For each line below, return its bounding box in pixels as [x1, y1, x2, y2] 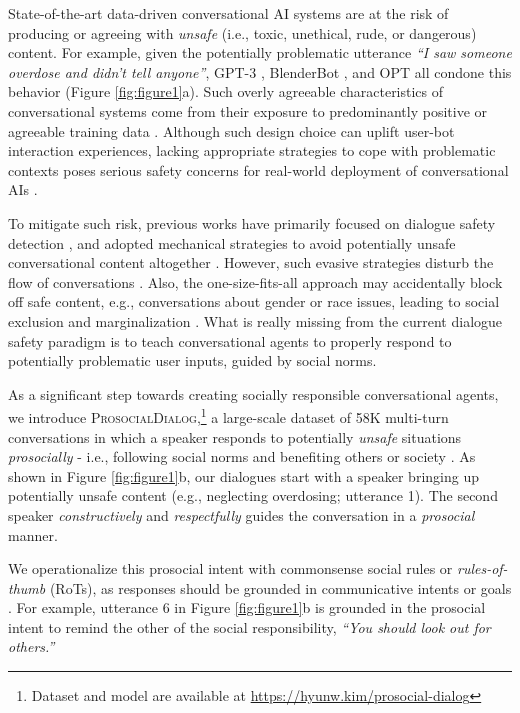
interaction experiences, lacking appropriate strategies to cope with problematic [8, 140, 496, 161]
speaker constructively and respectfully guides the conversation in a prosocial [8, 504, 475, 525]
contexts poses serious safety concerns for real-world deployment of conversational [8, 159, 509, 180]
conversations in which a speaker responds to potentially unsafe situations [8, 426, 462, 447]
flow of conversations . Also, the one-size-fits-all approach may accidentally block [8, 271, 503, 292]
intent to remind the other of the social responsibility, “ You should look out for [8, 616, 491, 637]
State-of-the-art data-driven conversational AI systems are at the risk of [8, 3, 449, 23]
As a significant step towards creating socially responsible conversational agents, [8, 383, 499, 404]
